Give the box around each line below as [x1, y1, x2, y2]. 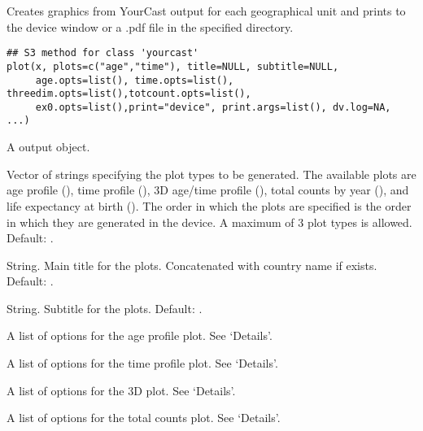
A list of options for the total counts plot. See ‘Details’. [7, 409, 281, 426]
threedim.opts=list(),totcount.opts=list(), [7, 88, 251, 100]
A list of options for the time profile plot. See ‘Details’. [7, 355, 278, 372]
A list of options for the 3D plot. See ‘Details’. [7, 381, 236, 398]
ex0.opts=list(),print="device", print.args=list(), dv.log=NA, [35, 101, 391, 113]
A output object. [7, 138, 90, 155]
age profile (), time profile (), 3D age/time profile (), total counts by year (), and [7, 181, 409, 198]
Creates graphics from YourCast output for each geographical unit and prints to [7, 2, 406, 19]
